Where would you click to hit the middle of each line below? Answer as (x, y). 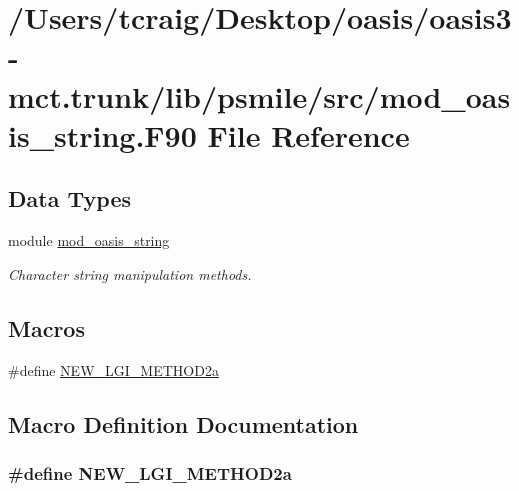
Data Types (69, 198)
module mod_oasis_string (89, 240)
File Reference (308, 134)
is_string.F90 (102, 134)
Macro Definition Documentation (183, 423)
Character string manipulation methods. (130, 273)
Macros (46, 327)
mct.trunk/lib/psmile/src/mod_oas (259, 95)
